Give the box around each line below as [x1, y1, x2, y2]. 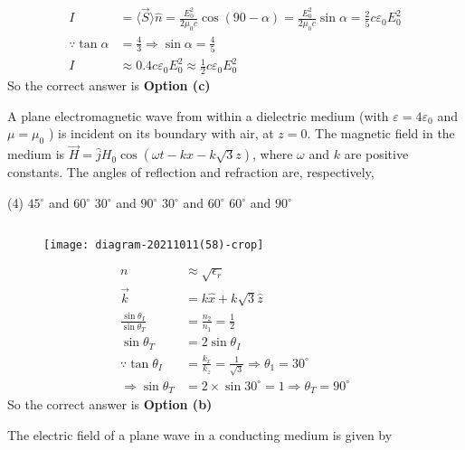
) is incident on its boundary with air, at [48, 124, 274, 143]
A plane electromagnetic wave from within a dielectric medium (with [7, 106, 389, 125]
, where [252, 145, 293, 164]
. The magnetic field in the [307, 124, 455, 143]
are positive [344, 145, 409, 164]
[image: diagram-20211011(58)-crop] [43, 238, 264, 251]
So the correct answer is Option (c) [7, 76, 211, 95]
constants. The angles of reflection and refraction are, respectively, [7, 163, 375, 182]
